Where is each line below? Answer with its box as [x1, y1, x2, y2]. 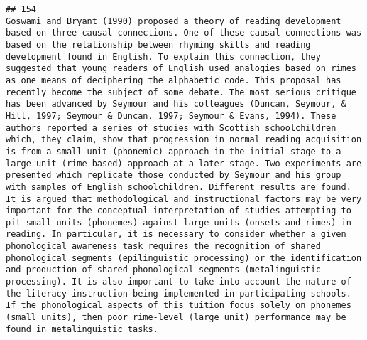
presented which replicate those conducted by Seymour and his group [6, 170, 341, 181]
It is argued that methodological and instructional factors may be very [6, 193, 362, 204]
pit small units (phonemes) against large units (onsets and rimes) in [6, 217, 351, 228]
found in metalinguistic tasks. [6, 324, 158, 334]
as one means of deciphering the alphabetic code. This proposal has [6, 75, 341, 85]
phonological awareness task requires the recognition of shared [6, 241, 321, 252]
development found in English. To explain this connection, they [6, 51, 321, 62]
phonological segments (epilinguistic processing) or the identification [6, 253, 362, 263]
